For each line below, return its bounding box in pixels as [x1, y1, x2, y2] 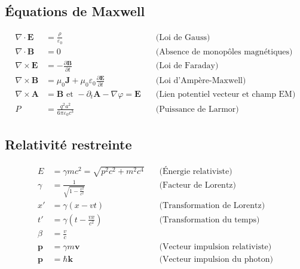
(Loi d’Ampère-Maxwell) [155, 77, 246, 85]
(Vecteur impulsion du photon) [159, 255, 273, 264]
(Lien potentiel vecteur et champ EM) [155, 90, 296, 99]
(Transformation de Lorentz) [159, 201, 265, 210]
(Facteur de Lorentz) [159, 181, 236, 189]
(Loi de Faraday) [155, 62, 219, 71]
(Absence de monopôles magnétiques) [155, 47, 293, 56]
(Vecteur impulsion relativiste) [159, 243, 272, 252]
